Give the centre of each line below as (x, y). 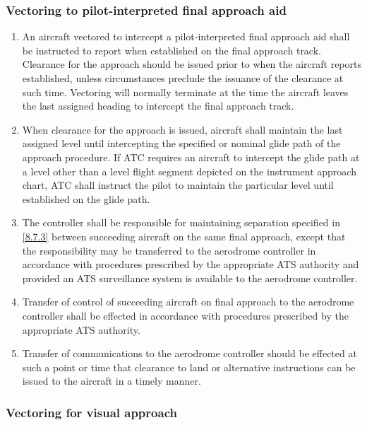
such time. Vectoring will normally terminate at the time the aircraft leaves (185, 92)
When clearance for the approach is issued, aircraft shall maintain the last (182, 129)
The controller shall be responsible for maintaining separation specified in (181, 222)
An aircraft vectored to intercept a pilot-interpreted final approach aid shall (186, 36)
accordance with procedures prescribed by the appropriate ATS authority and (191, 264)
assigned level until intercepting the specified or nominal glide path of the (181, 143)
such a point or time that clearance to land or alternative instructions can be (189, 367)
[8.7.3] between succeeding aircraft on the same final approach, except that (184, 236)
